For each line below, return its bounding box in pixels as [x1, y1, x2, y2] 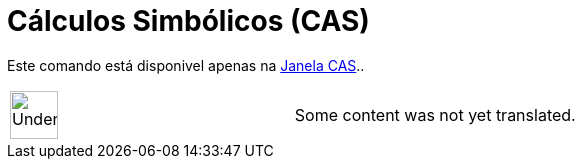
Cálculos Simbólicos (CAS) [7, 4, 370, 38]
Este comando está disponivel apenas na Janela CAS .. [7, 56, 365, 74]
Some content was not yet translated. [294, 104, 576, 125]
